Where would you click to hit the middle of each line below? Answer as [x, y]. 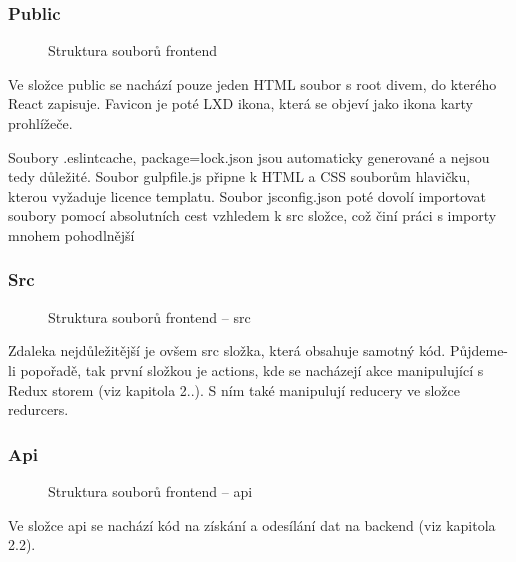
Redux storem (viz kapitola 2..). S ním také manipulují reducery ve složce [234, 389]
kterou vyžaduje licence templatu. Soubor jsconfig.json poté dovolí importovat [247, 195]
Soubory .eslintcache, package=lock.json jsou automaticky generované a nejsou [249, 156]
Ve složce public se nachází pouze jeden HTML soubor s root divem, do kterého [252, 83]
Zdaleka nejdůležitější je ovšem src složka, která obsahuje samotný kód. [227, 350]
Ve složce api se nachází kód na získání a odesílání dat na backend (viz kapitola [252, 524]
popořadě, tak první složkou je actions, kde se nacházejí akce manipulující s [252, 369]
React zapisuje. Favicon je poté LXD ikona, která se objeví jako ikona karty [240, 103]
